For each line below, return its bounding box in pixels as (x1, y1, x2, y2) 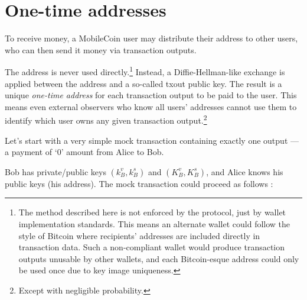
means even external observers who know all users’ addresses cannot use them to (5, 100, 297, 112)
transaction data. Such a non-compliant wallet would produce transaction (18, 241, 285, 253)
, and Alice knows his (206, 165, 283, 178)
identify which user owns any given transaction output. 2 (5, 112, 207, 126)
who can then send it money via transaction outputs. (5, 43, 197, 56)
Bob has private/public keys (5, 165, 106, 178)
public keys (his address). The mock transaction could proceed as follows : (5, 177, 273, 189)
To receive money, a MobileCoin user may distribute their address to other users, (5, 32, 298, 44)
